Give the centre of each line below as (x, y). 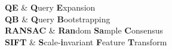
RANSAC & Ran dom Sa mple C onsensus (84, 30)
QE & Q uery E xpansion (50, 7)
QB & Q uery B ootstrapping (58, 19)
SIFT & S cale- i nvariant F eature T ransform (86, 41)
